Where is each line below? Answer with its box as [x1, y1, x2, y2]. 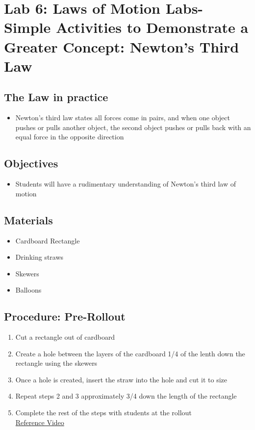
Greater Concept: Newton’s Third [4, 36, 239, 56]
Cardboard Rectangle [15, 235, 80, 245]
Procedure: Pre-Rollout [4, 309, 126, 324]
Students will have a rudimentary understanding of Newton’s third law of [15, 179, 236, 189]
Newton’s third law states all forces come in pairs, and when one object [15, 112, 230, 123]
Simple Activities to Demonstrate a [4, 17, 249, 37]
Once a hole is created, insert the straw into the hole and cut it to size [15, 374, 228, 384]
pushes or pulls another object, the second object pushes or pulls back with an [15, 122, 251, 132]
